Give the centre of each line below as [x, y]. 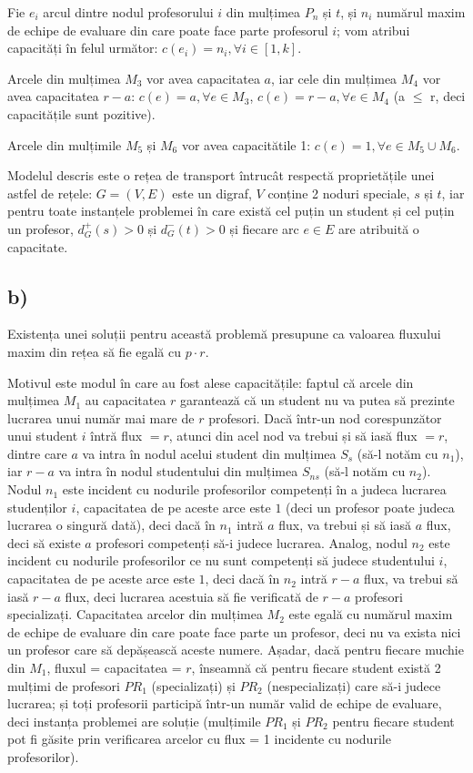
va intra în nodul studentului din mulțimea [178, 471]
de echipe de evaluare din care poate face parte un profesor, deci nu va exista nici [234, 631]
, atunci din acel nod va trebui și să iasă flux [293, 436]
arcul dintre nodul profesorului [128, 12]
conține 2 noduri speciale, [339, 193]
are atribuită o [379, 228]
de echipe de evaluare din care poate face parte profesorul [168, 30]
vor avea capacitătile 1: [246, 144]
